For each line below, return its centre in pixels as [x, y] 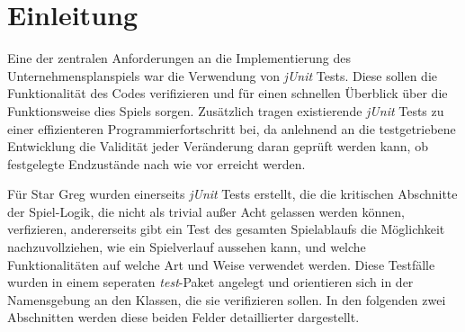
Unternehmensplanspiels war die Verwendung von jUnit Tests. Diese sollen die [223, 75]
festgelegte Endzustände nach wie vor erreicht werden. [156, 163]
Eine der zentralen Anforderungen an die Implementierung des [179, 58]
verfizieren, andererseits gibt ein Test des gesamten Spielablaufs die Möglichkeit [226, 229]
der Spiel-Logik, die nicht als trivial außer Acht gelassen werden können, [206, 211]
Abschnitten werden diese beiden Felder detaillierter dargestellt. [183, 317]
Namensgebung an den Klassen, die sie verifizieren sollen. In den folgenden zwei [227, 299]
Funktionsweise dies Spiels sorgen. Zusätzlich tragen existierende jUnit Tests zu [226, 110]
